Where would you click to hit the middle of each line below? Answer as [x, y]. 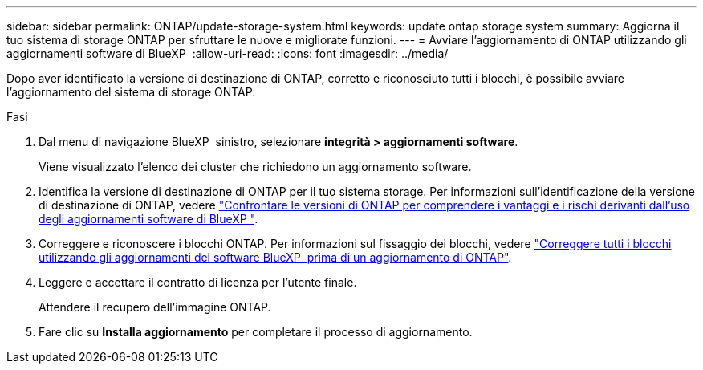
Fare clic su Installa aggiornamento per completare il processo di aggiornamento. [256, 332]
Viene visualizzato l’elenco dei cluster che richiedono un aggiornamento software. [255, 167]
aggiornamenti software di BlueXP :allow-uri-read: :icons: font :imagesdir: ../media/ [228, 53]
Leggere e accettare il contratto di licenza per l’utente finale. [198, 282]
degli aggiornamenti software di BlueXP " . [148, 219]
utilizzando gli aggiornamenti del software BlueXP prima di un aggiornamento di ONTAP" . [275, 257]
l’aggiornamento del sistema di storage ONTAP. [131, 92]
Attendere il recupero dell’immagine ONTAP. [155, 307]
